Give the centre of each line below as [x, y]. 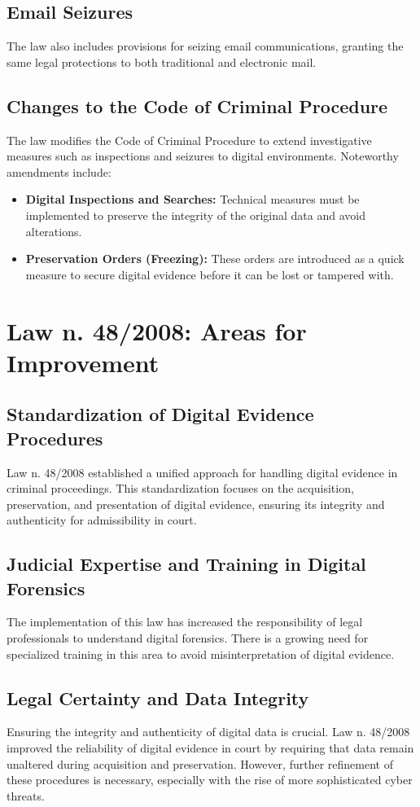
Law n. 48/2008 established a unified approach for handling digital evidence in [202, 472]
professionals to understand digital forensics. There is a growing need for [188, 638]
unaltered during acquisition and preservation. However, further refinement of [200, 763]
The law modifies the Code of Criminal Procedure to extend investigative [189, 140]
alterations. [54, 231]
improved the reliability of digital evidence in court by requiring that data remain [210, 748]
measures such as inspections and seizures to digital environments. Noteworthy [203, 156]
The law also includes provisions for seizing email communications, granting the [205, 46]
